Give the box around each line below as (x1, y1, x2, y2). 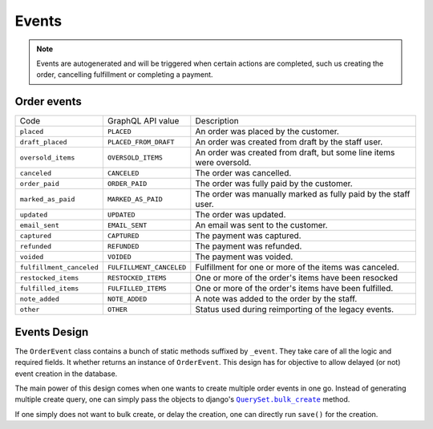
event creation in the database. (14, 369, 118, 378)
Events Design (14, 325, 89, 338)
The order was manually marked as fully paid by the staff (195, 188, 411, 200)
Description (195, 115, 240, 127)
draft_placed (19, 137, 67, 146)
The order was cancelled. (195, 168, 292, 179)
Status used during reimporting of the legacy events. (195, 304, 395, 315)
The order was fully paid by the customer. (195, 178, 353, 189)
